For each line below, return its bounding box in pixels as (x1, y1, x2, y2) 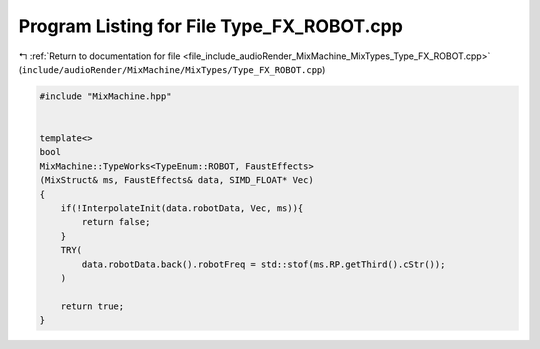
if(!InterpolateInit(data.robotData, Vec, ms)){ (60, 203, 304, 214)
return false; (81, 216, 151, 228)
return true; (60, 300, 125, 312)
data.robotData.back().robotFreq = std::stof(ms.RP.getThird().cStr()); (81, 258, 446, 270)
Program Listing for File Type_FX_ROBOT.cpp (18, 15, 404, 37)
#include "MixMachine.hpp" (39, 90, 172, 102)
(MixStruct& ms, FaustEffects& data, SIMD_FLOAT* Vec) (39, 175, 314, 186)
